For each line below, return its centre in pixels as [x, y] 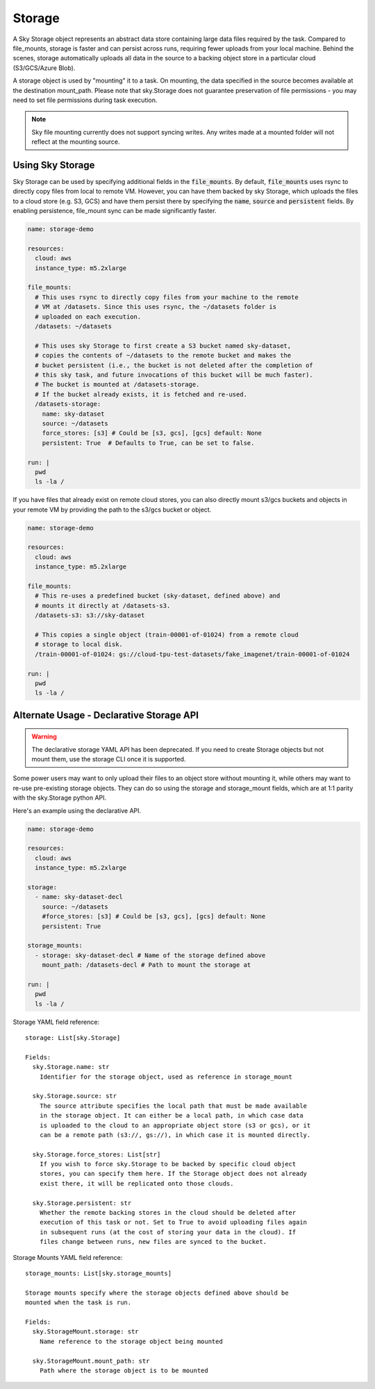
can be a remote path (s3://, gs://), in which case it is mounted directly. [175, 1135]
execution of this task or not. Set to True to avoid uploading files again [173, 1222]
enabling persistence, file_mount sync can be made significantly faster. [115, 211]
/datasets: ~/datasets [74, 327]
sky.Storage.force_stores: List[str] [97, 1154]
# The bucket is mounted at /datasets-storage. [117, 385]
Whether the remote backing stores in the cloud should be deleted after [168, 1213]
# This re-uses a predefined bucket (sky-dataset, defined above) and [158, 596]
